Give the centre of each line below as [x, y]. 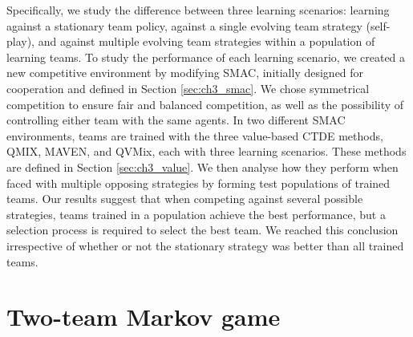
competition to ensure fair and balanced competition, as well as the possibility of [205, 104]
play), [21, 41]
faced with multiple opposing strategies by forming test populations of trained [198, 183]
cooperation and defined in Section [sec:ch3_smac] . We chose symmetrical [188, 88]
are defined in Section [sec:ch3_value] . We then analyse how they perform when [202, 166]
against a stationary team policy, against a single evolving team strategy [184, 25]
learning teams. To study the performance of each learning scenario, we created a [206, 57]
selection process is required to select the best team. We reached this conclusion [202, 230]
